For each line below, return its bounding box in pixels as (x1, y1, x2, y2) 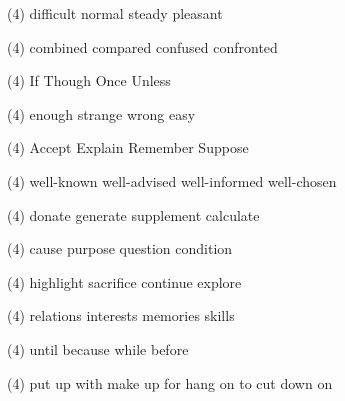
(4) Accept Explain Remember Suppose (7, 137, 249, 158)
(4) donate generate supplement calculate (7, 204, 260, 225)
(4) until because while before (7, 338, 189, 359)
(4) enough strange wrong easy (7, 103, 196, 124)
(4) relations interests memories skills (7, 305, 235, 326)
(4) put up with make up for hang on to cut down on (7, 372, 333, 393)
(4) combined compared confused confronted (7, 36, 278, 57)
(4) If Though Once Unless (7, 70, 171, 91)
